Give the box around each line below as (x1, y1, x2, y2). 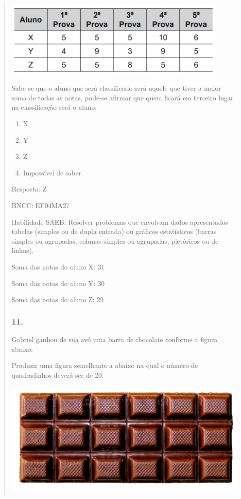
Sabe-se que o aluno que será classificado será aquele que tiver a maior (11, 83, 221, 93)
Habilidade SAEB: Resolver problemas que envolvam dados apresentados (11, 216, 228, 227)
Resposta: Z (11, 184, 47, 194)
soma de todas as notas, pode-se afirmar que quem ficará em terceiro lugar (11, 92, 234, 102)
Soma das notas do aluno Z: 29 (11, 294, 103, 305)
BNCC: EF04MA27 (11, 200, 69, 211)
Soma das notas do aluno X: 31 (11, 261, 104, 271)
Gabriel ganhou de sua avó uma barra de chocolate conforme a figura (11, 334, 218, 344)
